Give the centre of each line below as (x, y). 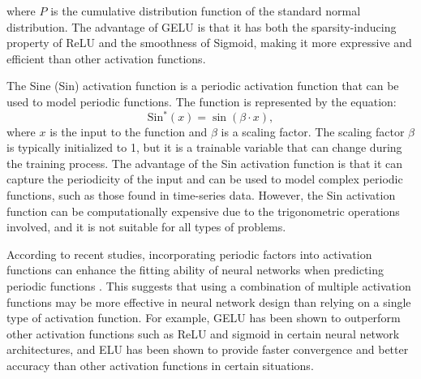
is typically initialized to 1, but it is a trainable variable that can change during (204, 147)
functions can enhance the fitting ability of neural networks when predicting (195, 270)
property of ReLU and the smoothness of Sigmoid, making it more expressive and (209, 43)
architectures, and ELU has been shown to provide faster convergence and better (208, 349)
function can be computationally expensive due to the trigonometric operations (203, 211)
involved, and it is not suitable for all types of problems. (146, 227)
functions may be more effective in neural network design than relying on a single (209, 301)
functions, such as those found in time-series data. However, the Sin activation (201, 195)
